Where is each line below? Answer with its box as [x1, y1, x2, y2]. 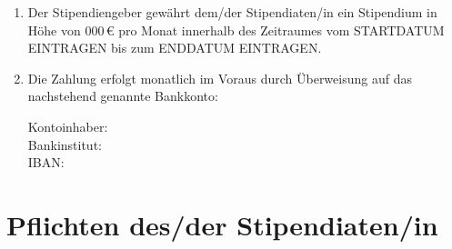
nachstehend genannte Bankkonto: [27, 86, 218, 105]
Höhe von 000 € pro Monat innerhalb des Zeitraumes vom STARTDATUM [27, 20, 445, 39]
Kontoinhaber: [27, 116, 108, 135]
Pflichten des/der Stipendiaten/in [6, 205, 438, 243]
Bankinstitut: [27, 134, 102, 154]
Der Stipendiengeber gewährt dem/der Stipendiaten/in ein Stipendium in [27, 3, 437, 21]
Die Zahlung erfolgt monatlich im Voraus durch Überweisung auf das [27, 68, 412, 87]
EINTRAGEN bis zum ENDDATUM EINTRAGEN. [27, 38, 322, 57]
